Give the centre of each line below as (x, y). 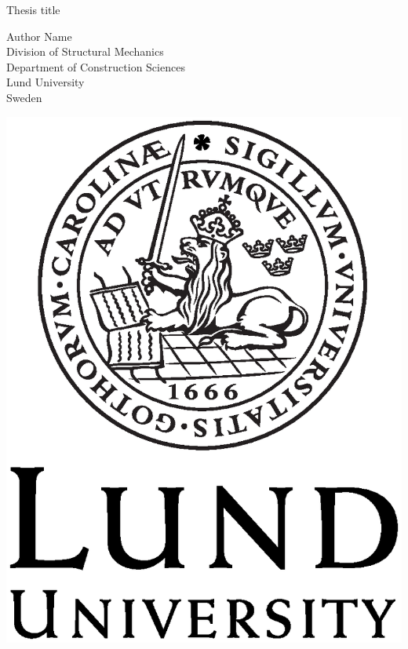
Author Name (39, 36)
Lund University (46, 82)
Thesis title (33, 9)
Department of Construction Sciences (96, 66)
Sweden (24, 97)
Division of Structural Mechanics (85, 51)
